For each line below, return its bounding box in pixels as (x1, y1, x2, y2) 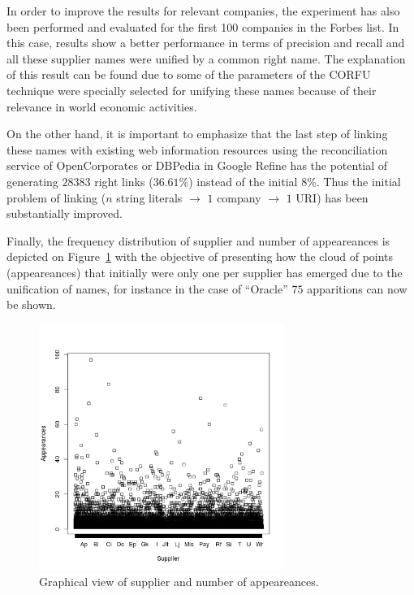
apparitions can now (307, 280, 408, 297)
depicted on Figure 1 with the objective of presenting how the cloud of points (6, 248, 394, 265)
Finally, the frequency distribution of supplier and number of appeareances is (6, 232, 390, 249)
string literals (116, 189, 183, 206)
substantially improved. (6, 205, 123, 222)
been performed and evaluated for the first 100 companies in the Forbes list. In (6, 18, 399, 35)
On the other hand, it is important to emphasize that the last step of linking (6, 125, 388, 142)
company (217, 189, 261, 206)
